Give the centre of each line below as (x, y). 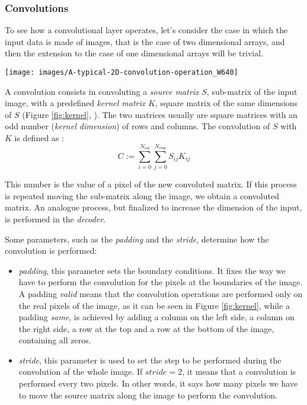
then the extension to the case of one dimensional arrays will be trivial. (134, 53)
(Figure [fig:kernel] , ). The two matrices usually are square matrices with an (160, 114)
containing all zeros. (55, 340)
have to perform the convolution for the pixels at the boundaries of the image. (161, 282)
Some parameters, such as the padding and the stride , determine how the (137, 239)
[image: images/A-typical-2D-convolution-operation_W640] (121, 72)
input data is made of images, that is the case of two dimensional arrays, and (145, 41)
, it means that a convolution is (239, 371)
